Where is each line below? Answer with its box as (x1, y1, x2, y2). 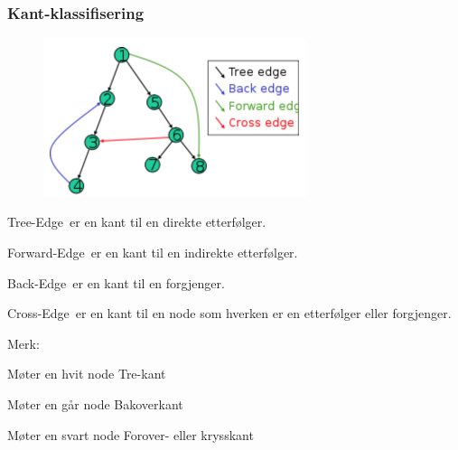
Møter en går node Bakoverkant (7, 395, 183, 414)
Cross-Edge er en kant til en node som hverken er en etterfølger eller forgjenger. (7, 304, 452, 323)
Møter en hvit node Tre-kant (7, 364, 166, 383)
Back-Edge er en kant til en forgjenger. (7, 273, 225, 292)
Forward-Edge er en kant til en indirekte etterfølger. (7, 243, 298, 262)
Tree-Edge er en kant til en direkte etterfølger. (7, 212, 266, 231)
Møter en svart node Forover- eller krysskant (7, 425, 254, 444)
